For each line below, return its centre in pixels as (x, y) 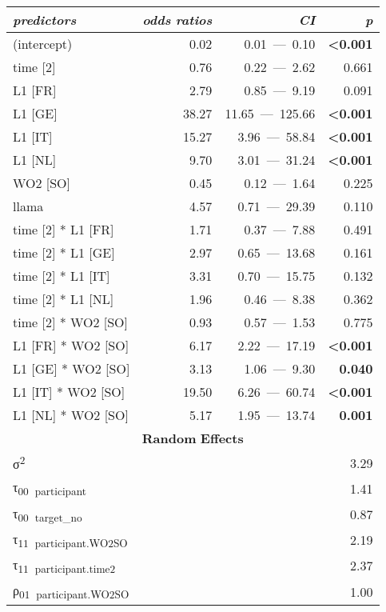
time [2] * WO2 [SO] (71, 322)
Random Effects (193, 438)
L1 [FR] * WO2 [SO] (71, 345)
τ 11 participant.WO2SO (70, 540)
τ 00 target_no (48, 514)
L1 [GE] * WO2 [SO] (72, 368)
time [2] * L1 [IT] (62, 276)
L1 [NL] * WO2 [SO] (71, 415)
